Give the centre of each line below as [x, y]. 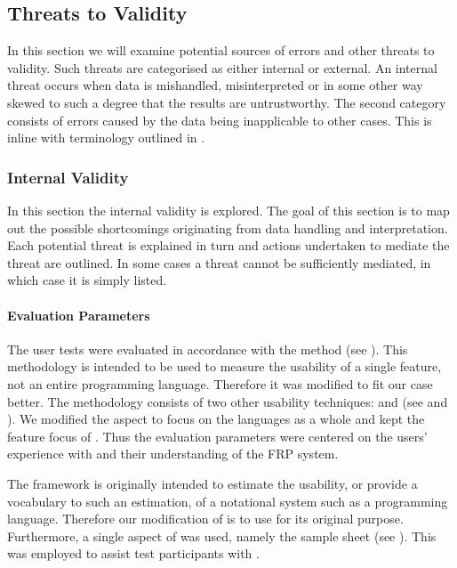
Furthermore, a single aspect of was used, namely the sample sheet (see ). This [222, 536]
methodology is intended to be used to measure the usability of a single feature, [224, 366]
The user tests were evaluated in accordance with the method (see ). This [208, 349]
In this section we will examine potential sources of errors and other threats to [221, 50]
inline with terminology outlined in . [106, 138]
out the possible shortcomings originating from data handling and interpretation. [228, 227]
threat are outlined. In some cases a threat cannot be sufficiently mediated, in [219, 262]
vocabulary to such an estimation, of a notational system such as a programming [228, 501]
